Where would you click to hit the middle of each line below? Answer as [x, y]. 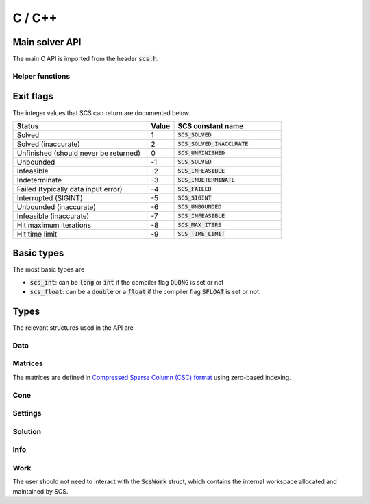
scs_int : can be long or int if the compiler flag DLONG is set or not [127, 282]
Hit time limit [37, 234]
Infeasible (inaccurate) [53, 216]
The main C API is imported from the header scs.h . [86, 59]
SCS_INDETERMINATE [207, 180]
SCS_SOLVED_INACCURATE [213, 144]
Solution [27, 431]
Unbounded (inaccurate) [56, 207]
